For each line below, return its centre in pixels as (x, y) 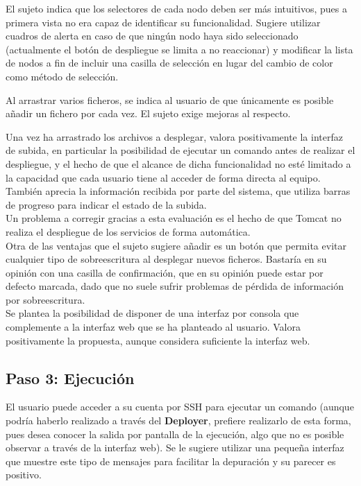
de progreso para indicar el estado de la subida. (106, 204)
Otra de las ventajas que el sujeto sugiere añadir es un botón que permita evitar (176, 245)
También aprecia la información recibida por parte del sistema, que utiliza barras (178, 191)
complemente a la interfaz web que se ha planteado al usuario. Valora (153, 327)
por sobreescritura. (45, 299)
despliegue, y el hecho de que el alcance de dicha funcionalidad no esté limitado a (178, 163)
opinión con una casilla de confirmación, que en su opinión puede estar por (165, 272)
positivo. (24, 475)
